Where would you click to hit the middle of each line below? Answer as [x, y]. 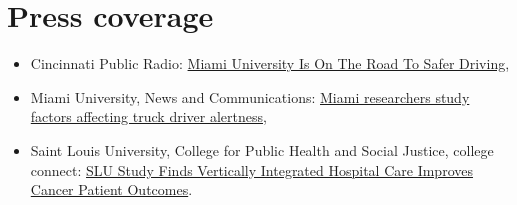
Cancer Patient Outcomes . [111, 189]
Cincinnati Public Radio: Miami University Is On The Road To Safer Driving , [270, 63]
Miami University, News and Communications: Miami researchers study [250, 96]
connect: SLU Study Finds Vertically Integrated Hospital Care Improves [251, 169]
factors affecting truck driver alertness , [148, 116]
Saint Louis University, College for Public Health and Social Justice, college [262, 149]
